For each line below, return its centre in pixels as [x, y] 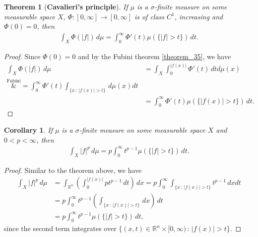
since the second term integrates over [60, 228]
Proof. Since [22, 56]
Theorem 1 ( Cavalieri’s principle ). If [66, 6]
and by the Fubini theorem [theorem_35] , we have [155, 56]
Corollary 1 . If [28, 130]
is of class [149, 16]
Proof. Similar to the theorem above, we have [73, 170]
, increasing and [199, 16]
